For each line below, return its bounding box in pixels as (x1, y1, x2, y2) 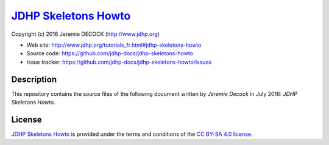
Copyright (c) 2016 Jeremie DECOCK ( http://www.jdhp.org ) (11, 30, 160, 38)
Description (11, 74, 57, 84)
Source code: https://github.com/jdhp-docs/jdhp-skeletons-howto (26, 50, 193, 57)
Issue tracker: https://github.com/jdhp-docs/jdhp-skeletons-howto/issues (26, 58, 212, 66)
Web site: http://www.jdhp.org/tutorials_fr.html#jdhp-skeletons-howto (26, 41, 202, 49)
